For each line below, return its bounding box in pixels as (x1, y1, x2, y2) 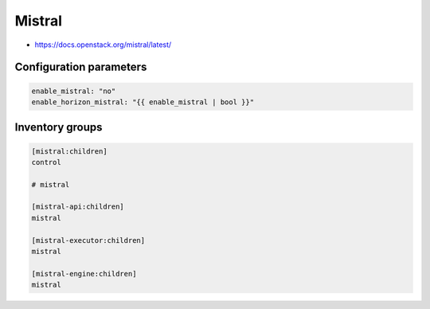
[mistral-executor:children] (31, 236, 146, 244)
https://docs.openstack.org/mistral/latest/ (34, 40, 172, 49)
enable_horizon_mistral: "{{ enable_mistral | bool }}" (31, 97, 255, 107)
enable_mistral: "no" (31, 86, 116, 96)
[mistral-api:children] (31, 202, 125, 211)
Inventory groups (14, 120, 103, 135)
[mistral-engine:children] (31, 269, 137, 278)
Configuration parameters (14, 61, 147, 74)
